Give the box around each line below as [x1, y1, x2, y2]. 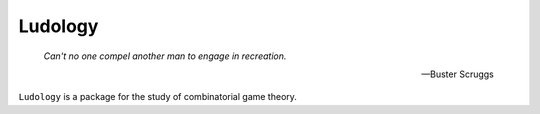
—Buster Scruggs [421, 68, 494, 80]
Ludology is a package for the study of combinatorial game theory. [18, 91, 297, 103]
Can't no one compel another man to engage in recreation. [43, 50, 287, 62]
